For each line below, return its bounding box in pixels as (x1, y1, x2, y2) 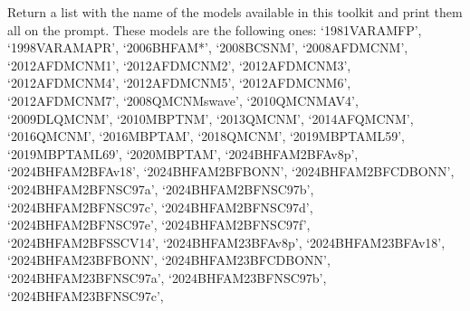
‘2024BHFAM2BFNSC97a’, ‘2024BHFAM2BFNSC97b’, (7, 179, 314, 198)
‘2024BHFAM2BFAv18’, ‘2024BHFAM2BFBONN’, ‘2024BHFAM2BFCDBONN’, (7, 162, 455, 181)
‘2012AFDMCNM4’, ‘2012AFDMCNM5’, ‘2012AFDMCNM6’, (7, 73, 351, 92)
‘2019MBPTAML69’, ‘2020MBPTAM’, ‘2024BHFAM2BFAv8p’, (7, 144, 359, 163)
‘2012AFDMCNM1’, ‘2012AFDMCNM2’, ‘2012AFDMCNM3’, (7, 55, 351, 74)
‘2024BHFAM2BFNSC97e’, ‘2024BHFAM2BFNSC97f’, (7, 215, 311, 234)
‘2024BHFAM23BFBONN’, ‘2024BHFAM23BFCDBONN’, (7, 250, 331, 269)
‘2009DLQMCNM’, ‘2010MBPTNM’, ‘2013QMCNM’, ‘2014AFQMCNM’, (7, 108, 414, 127)
